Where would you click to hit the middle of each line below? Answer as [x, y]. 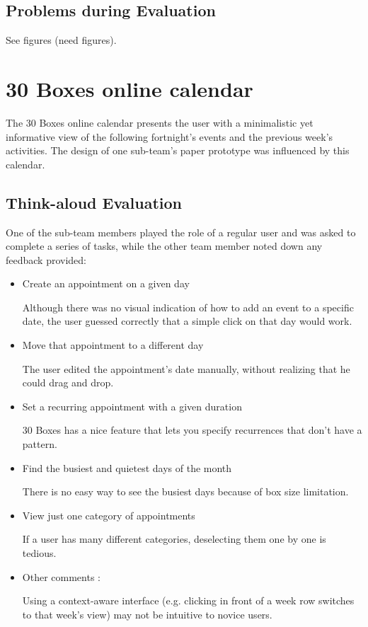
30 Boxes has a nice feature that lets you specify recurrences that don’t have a [192, 430]
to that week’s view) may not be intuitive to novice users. [147, 614]
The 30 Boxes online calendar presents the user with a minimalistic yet [160, 122]
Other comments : [61, 576]
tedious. [39, 553]
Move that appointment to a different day [113, 345]
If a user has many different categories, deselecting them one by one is [174, 539]
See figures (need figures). [61, 40]
